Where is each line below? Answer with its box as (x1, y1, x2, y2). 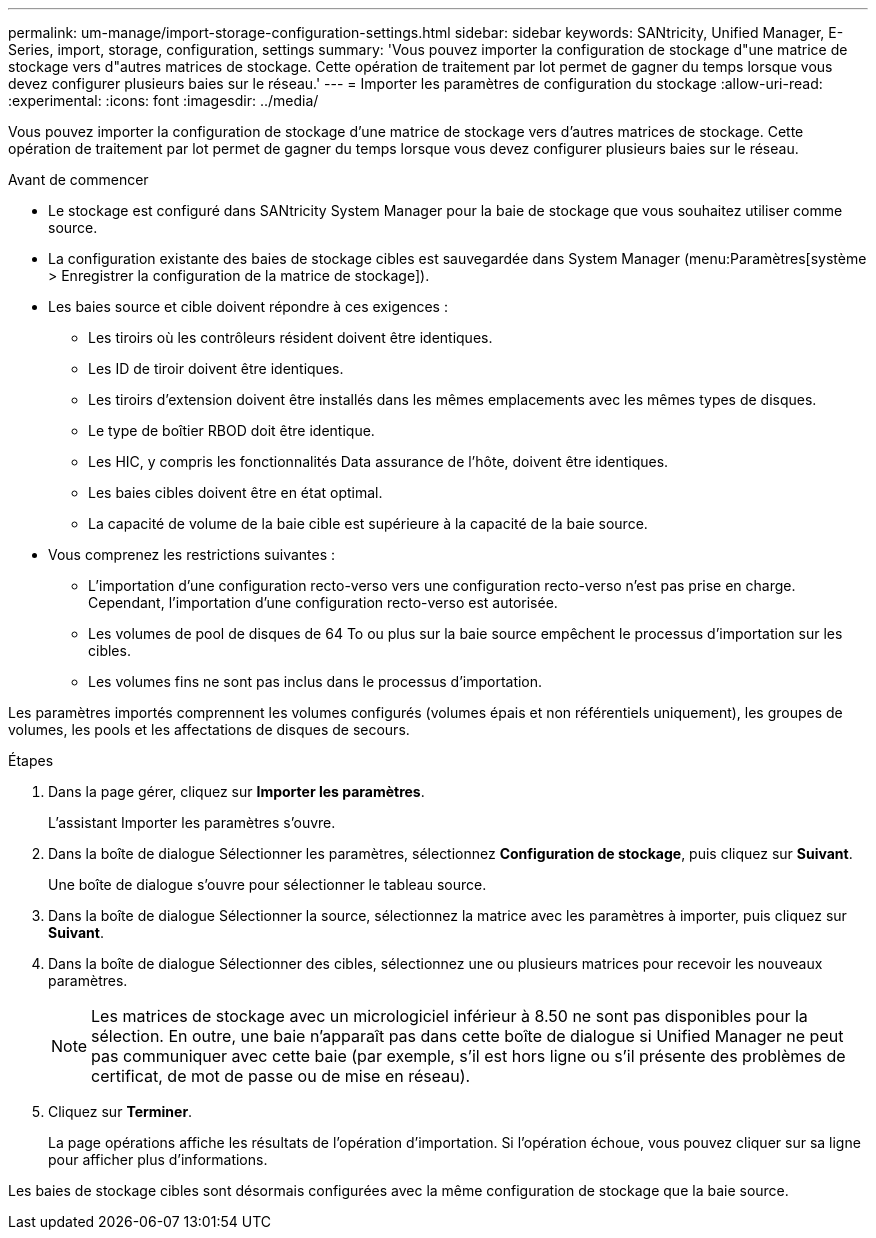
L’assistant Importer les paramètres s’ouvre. (48, 814, 336, 831)
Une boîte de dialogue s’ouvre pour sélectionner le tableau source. (48, 876, 487, 893)
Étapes (8, 752, 54, 769)
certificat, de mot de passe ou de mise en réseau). (91, 1066, 471, 1086)
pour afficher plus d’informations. (48, 1151, 268, 1168)
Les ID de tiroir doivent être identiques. (88, 360, 344, 377)
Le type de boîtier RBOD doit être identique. (88, 422, 375, 439)
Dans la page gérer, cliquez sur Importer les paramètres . (48, 783, 425, 800)
